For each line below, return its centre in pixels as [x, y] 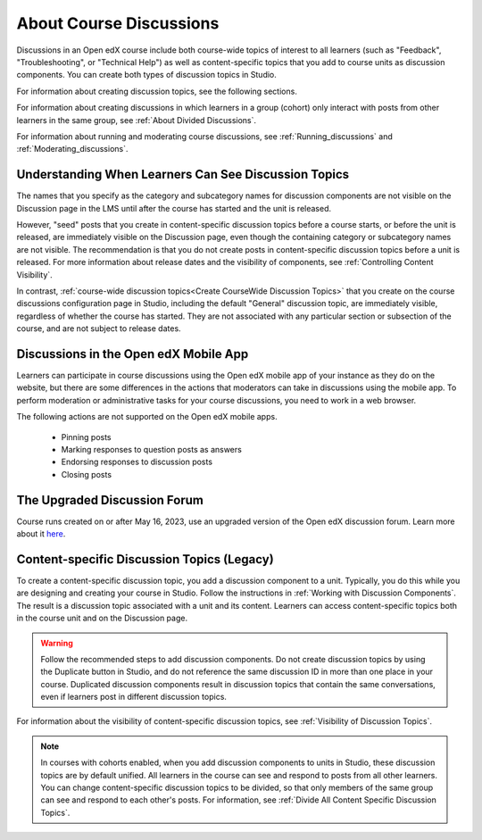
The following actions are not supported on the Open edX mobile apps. [147, 417]
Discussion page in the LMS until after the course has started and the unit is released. [174, 208]
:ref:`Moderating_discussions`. [72, 149]
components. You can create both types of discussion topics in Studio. [146, 75]
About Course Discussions [118, 23]
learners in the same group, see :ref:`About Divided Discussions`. [137, 120]
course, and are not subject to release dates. [99, 329]
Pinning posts [86, 437]
